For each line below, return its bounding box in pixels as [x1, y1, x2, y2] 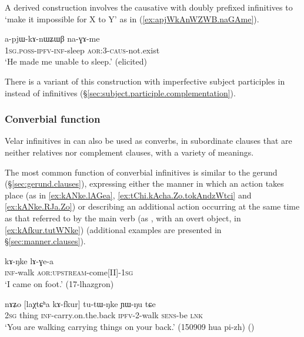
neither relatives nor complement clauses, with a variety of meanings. [5, 146, 254, 158]
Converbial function [5, 112, 101, 126]
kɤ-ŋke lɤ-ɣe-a [5, 254, 54, 267]
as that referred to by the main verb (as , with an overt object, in [5, 211, 241, 224]
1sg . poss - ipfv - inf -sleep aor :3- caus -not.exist [5, 43, 160, 56]
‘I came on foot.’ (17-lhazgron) [5, 277, 114, 289]
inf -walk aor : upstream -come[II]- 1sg [5, 266, 133, 278]
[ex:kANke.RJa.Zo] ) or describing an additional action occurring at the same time [5, 200, 300, 213]
